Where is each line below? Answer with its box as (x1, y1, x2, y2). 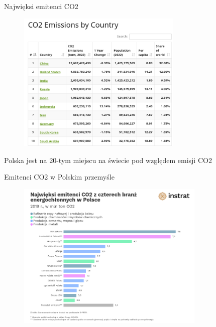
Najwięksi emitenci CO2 (4, 1, 78, 11)
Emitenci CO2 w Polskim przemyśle (4, 172, 115, 182)
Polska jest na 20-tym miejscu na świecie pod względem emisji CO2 (4, 154, 212, 165)
